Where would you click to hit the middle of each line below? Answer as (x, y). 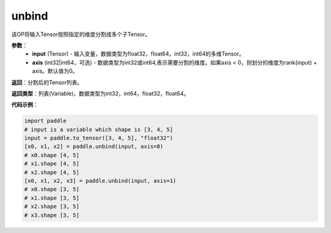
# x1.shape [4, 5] (52, 164)
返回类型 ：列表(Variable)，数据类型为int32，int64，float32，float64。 (100, 93)
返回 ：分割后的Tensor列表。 (47, 82)
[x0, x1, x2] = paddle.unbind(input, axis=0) (94, 146)
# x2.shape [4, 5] (52, 172)
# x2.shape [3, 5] (52, 207)
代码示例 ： (25, 105)
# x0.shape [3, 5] (52, 189)
